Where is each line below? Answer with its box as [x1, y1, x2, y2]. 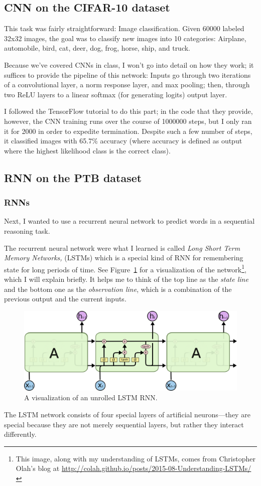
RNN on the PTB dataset [4, 170, 142, 185]
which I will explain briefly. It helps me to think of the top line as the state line [4, 273, 248, 284]
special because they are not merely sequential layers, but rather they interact [4, 419, 244, 429]
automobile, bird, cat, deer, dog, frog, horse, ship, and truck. [4, 43, 191, 53]
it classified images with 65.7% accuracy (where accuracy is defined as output [4, 135, 242, 146]
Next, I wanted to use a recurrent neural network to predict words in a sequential [4, 216, 255, 226]
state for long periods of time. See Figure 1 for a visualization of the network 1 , [4, 262, 246, 274]
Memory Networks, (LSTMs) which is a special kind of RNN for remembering [4, 252, 243, 263]
